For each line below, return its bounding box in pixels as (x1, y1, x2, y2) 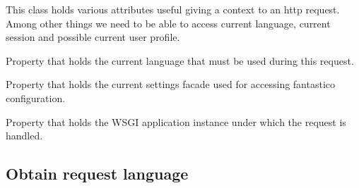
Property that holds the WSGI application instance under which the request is (6, 114, 346, 129)
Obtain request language (6, 163, 189, 184)
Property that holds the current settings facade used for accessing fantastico (6, 77, 336, 92)
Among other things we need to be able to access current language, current (6, 15, 331, 30)
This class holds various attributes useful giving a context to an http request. (6, 2, 340, 16)
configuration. (6, 90, 66, 105)
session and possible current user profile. (6, 30, 180, 44)
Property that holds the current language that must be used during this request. (6, 53, 354, 68)
